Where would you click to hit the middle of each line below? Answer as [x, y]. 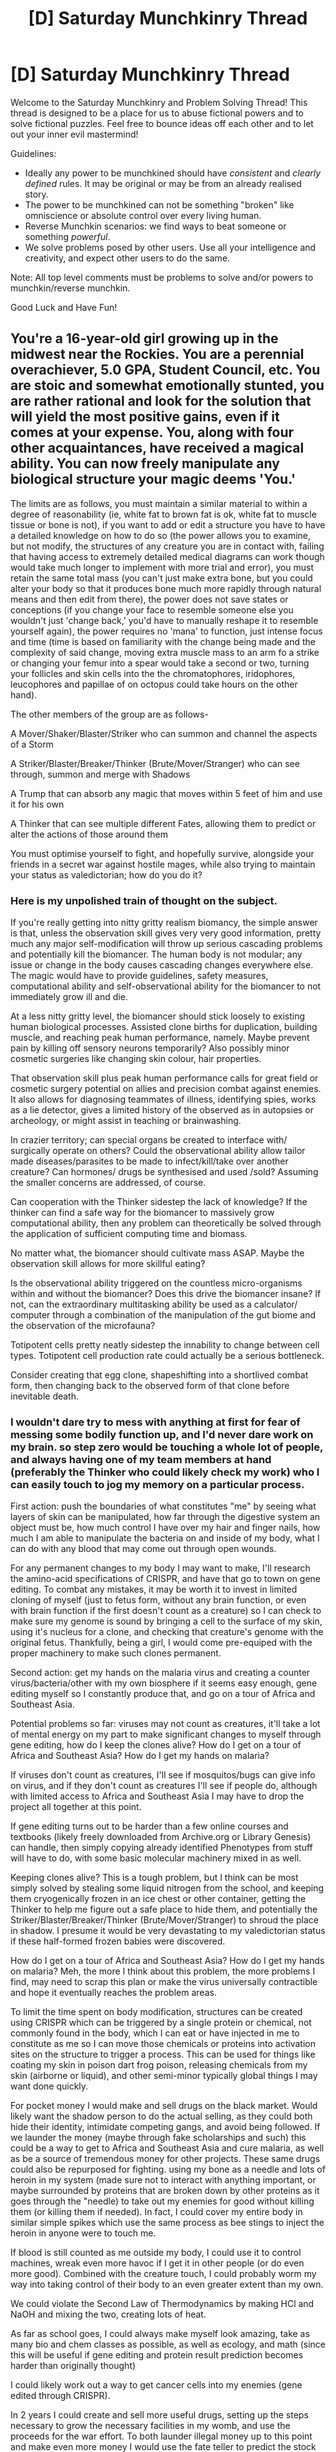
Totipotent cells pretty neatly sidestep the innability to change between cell [165, 1345]
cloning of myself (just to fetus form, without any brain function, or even [158, 1600]
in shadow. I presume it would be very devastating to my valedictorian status [168, 1931]
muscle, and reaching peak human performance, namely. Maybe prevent [160, 1038]
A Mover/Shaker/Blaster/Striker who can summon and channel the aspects [164, 733]
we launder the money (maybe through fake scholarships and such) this [158, 2138]
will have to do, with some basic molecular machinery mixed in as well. [156, 1858]
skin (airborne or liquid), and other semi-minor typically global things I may [164, 2076]
